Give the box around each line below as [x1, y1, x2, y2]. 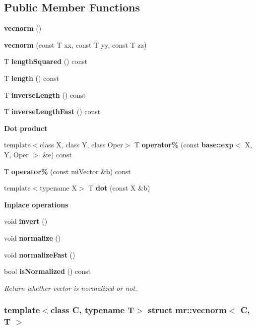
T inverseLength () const [4, 89, 86, 100]
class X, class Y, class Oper [40, 139, 123, 150]
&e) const [42, 149, 72, 159]
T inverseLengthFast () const [4, 106, 101, 117]
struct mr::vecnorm [148, 304, 227, 316]
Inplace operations [4, 199, 68, 209]
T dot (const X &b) [88, 183, 150, 193]
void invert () [4, 216, 48, 226]
